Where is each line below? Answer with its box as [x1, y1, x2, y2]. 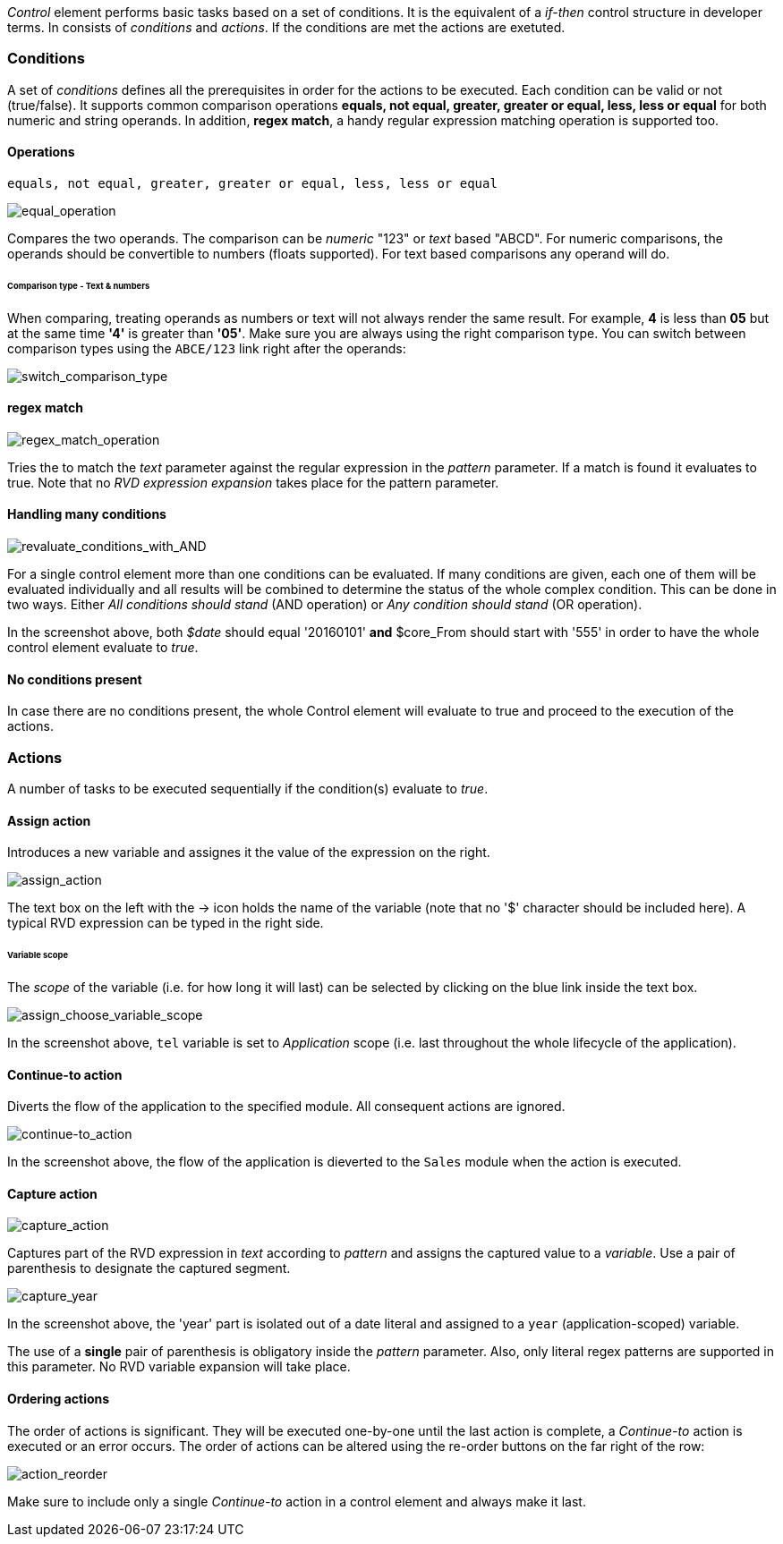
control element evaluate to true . [7, 640, 199, 656]
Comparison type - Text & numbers [7, 280, 150, 291]
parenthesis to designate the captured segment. [7, 1260, 291, 1277]
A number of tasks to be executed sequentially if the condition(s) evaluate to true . [7, 781, 489, 797]
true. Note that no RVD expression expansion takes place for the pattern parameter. [7, 474, 499, 490]
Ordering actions [7, 1391, 110, 1407]
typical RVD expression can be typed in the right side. [7, 915, 324, 931]
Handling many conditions [7, 506, 166, 522]
